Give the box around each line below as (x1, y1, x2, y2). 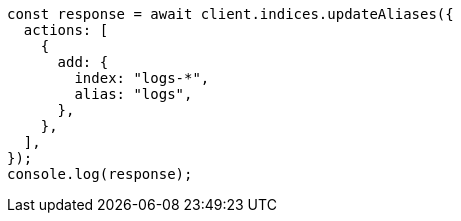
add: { (57, 54, 109, 70)
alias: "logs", (74, 86, 193, 102)
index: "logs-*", (74, 70, 210, 86)
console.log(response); (7, 166, 193, 182)
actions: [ (23, 22, 109, 38)
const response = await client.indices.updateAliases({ (7, 6, 454, 22)
